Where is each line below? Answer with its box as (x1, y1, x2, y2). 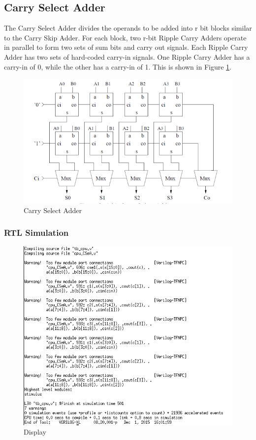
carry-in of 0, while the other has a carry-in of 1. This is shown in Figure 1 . (4, 61, 231, 72)
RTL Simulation (4, 226, 69, 238)
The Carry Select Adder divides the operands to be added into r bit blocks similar (4, 23, 252, 33)
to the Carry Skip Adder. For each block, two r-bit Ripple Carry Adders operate (4, 32, 247, 42)
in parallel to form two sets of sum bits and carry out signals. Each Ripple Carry (4, 42, 248, 52)
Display (24, 427, 46, 437)
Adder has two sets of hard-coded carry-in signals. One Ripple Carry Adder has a (4, 51, 250, 62)
